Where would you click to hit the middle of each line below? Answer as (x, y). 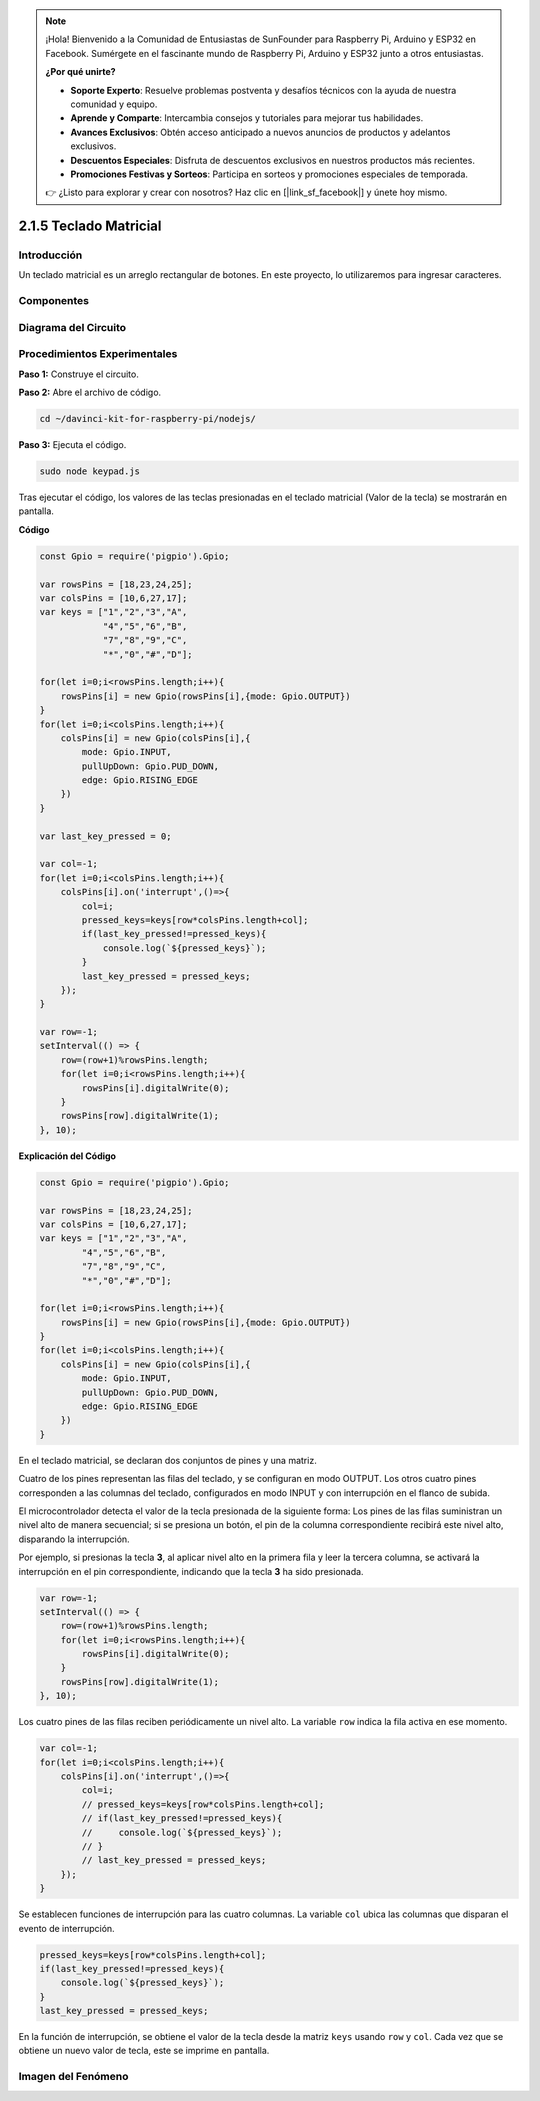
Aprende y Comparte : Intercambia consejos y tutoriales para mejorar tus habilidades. (247, 118)
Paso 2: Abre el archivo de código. (90, 392)
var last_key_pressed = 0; (105, 836)
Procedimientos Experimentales (98, 354)
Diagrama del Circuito (72, 327)
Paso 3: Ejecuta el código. (72, 445)
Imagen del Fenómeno (73, 2077)
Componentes (54, 301)
